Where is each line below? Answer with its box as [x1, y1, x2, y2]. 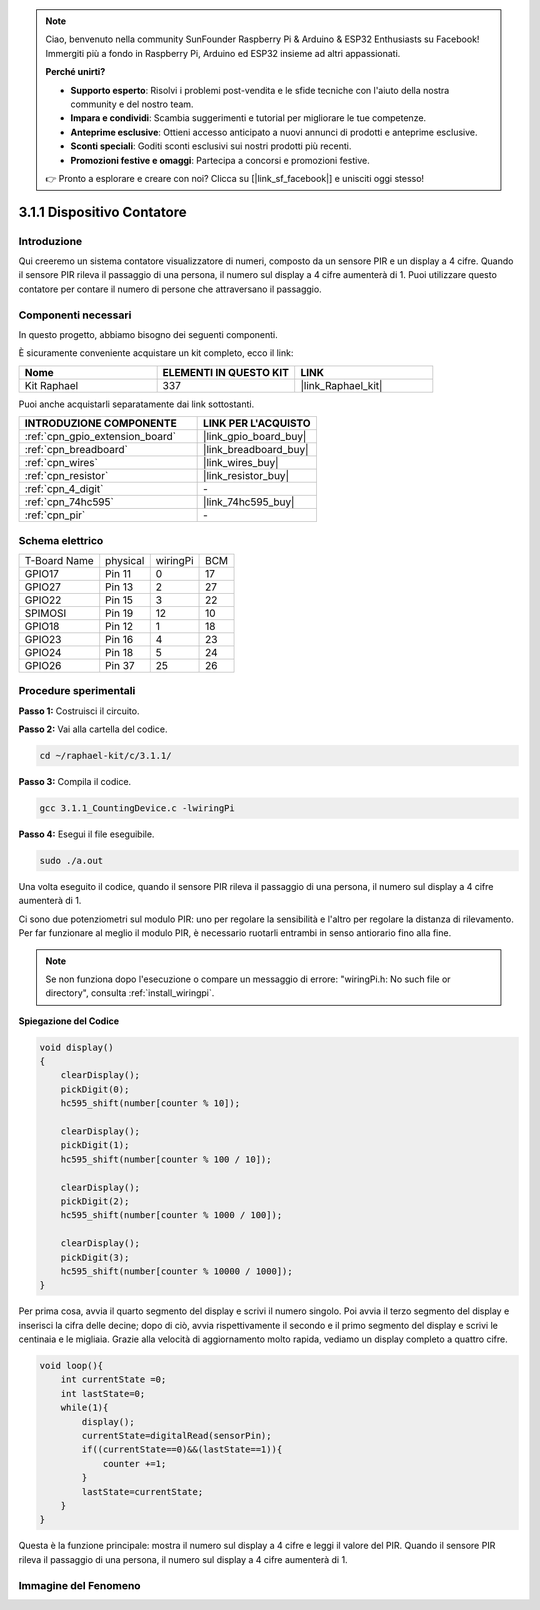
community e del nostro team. [70, 98, 194, 110]
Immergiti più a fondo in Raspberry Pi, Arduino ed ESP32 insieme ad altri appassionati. [45, 47, 401, 59]
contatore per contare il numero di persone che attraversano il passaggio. [18, 283, 322, 295]
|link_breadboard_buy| [203, 443, 309, 457]
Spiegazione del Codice [18, 1015, 120, 1027]
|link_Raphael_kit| [300, 378, 383, 392]
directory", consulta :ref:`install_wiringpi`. [45, 987, 215, 999]
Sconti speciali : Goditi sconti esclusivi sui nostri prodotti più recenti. [70, 140, 352, 152]
